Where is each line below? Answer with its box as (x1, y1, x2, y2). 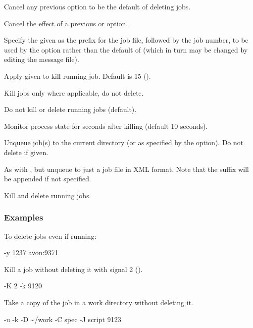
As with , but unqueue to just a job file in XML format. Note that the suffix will (4, 164, 249, 174)
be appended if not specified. (4, 173, 91, 184)
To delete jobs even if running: (4, 230, 97, 241)
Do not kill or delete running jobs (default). (4, 104, 137, 114)
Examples (4, 211, 43, 223)
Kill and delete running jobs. (4, 190, 91, 200)
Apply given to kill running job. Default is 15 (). (4, 70, 151, 81)
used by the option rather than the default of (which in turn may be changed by (4, 44, 248, 55)
